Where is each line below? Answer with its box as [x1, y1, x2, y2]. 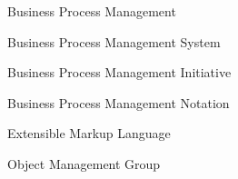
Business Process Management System [7, 32, 221, 51]
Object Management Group [7, 154, 161, 173]
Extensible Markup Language [7, 124, 171, 143]
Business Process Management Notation [7, 93, 230, 112]
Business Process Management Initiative [7, 63, 232, 82]
